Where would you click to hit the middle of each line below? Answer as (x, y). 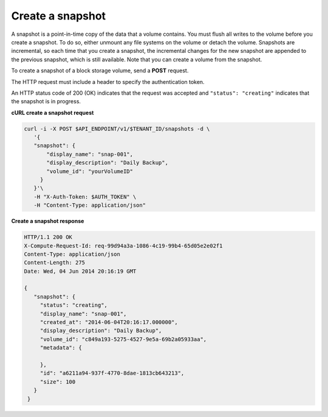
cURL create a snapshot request (53, 112)
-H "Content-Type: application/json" (90, 205)
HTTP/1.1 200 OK (48, 237)
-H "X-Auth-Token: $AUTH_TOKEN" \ (85, 197)
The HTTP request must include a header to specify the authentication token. (108, 81)
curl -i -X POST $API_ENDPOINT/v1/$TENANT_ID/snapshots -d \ (117, 129)
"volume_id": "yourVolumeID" (90, 171)
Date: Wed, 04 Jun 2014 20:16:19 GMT (80, 271)
